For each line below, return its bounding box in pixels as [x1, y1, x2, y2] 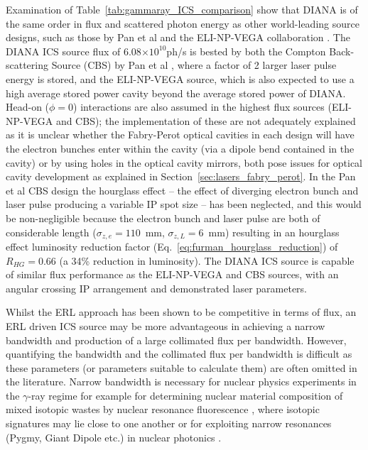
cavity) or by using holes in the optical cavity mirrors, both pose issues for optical [6, 155, 363, 170]
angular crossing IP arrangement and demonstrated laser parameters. [6, 280, 308, 295]
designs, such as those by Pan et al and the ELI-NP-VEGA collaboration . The [6, 30, 350, 45]
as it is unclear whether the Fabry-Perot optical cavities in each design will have [6, 127, 355, 142]
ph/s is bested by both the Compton [166, 43, 326, 58]
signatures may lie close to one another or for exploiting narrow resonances [6, 416, 332, 431]
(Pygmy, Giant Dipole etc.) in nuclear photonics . [6, 429, 222, 444]
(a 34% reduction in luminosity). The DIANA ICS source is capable [59, 253, 355, 268]
